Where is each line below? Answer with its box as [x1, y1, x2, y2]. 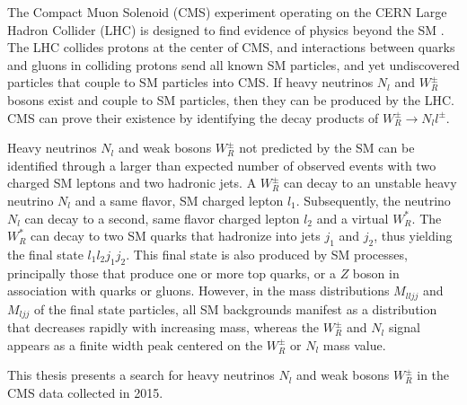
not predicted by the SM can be [239, 138, 415, 157]
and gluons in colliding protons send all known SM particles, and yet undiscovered [7, 55, 460, 74]
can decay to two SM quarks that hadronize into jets [31, 226, 321, 245]
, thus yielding [374, 226, 453, 245]
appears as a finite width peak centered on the [7, 335, 263, 354]
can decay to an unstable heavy [284, 173, 457, 192]
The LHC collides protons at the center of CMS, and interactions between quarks [7, 38, 455, 57]
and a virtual [316, 208, 389, 227]
